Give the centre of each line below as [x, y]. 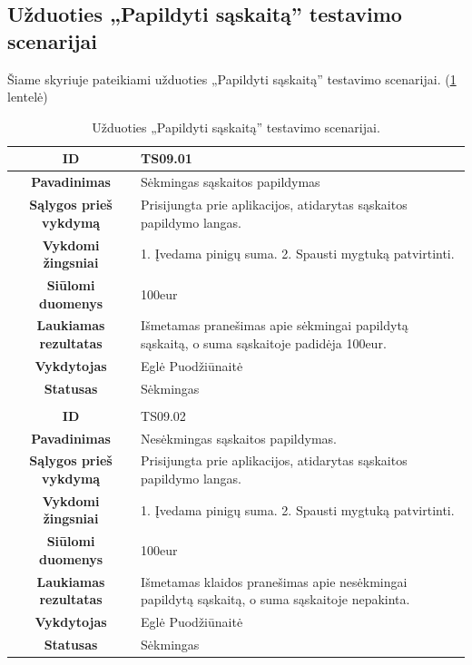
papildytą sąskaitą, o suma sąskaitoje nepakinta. [275, 599]
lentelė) [28, 97]
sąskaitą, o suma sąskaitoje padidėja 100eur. [264, 342]
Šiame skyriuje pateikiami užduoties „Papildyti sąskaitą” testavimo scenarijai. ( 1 [232, 78]
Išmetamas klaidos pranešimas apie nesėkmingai [274, 581]
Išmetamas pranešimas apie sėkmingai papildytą [275, 325]
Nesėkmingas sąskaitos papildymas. [239, 438]
